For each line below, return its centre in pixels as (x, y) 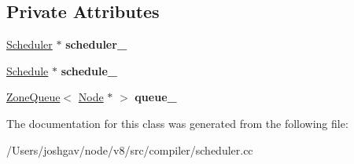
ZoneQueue (33, 97)
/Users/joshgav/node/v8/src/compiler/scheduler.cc (130, 149)
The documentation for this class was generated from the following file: (177, 123)
